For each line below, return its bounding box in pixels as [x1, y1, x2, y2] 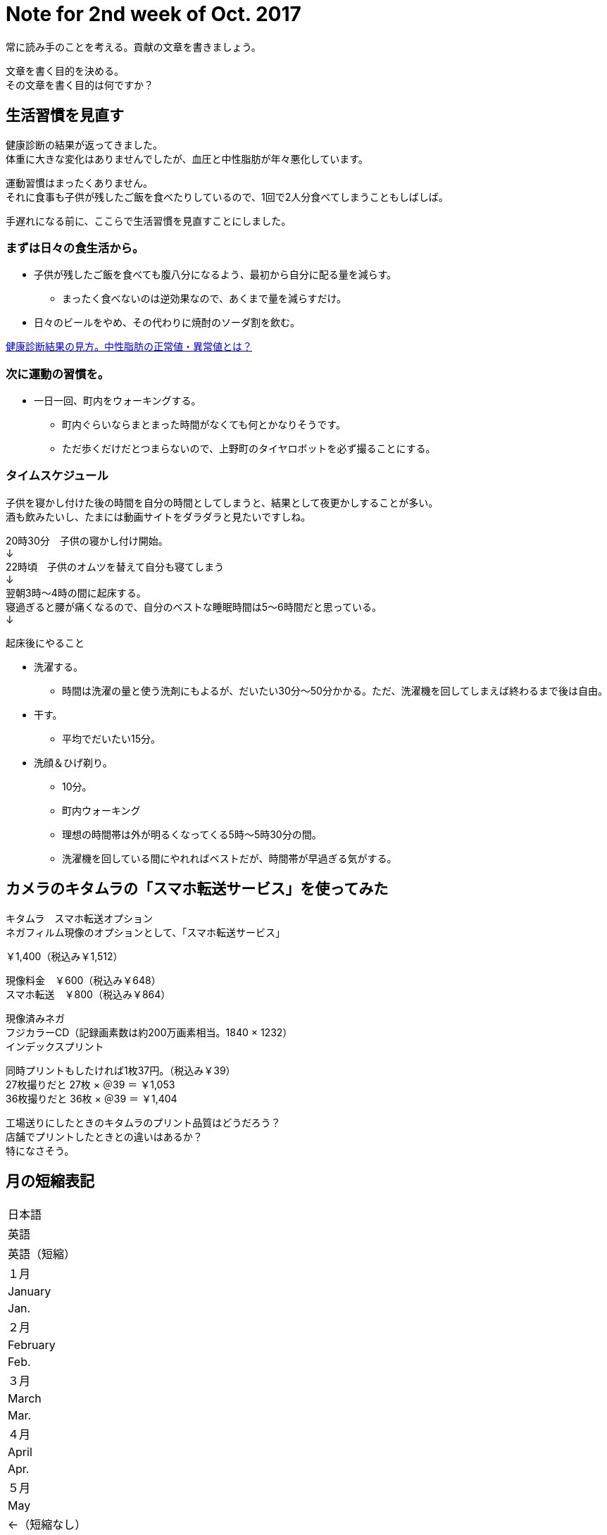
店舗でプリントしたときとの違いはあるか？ [6, 1130, 203, 1143]
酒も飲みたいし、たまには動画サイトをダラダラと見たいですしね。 [6, 510, 311, 523]
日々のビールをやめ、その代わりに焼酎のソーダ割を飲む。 [34, 316, 300, 329]
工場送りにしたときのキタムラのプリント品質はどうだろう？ [6, 1116, 281, 1129]
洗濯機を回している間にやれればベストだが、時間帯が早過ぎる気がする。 [62, 852, 397, 864]
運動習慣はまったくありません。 [6, 176, 154, 189]
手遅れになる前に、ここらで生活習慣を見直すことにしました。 [6, 214, 292, 227]
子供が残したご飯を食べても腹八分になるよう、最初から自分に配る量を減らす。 [34, 268, 397, 281]
